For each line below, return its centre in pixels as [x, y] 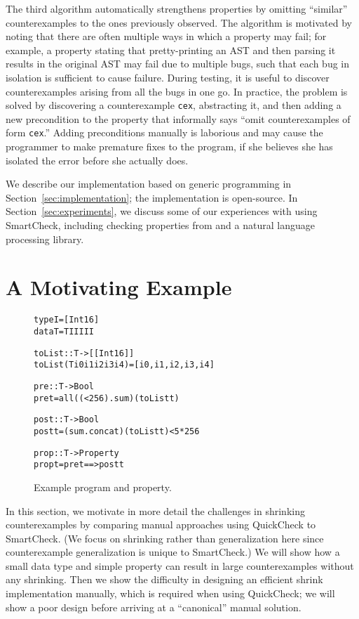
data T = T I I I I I [64, 332]
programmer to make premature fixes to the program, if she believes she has [169, 146]
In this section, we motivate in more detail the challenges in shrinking [155, 510]
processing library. [45, 239]
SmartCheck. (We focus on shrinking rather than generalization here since [165, 538]
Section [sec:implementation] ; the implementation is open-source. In [152, 197]
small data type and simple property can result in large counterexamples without [180, 565]
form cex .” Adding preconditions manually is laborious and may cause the [164, 132]
